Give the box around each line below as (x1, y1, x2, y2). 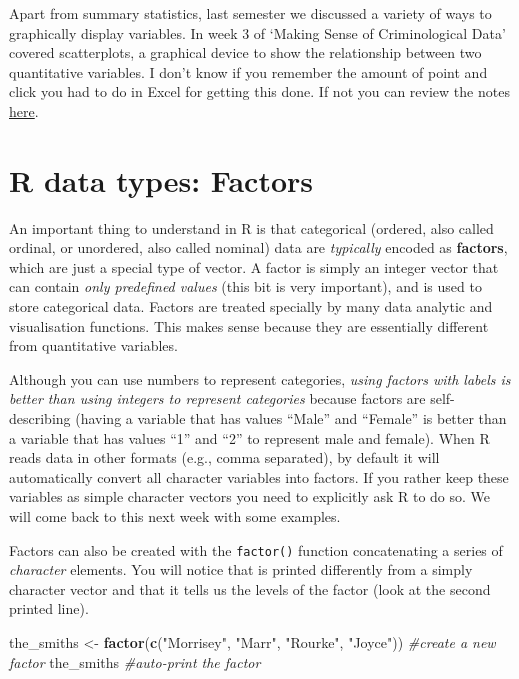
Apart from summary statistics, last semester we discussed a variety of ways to (9, 3, 492, 23)
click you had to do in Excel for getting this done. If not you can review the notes (9, 81, 510, 102)
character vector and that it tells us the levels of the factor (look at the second (9, 578, 491, 599)
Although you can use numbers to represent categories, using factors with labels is (9, 368, 511, 389)
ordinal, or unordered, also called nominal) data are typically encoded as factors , (9, 237, 508, 258)
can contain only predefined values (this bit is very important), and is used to (9, 276, 482, 297)
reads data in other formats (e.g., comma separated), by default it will (9, 447, 440, 468)
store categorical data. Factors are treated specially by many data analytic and (9, 296, 493, 317)
